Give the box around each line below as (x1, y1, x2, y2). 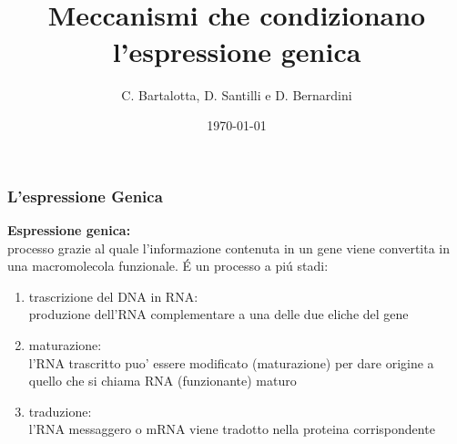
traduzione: (28, 401, 92, 420)
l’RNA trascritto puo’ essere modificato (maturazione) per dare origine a (28, 353, 434, 372)
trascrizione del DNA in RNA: (28, 286, 198, 305)
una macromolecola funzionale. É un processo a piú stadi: (7, 256, 329, 275)
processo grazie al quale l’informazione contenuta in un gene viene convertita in (7, 238, 451, 257)
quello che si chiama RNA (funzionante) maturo (28, 371, 297, 390)
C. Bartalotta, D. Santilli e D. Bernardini (121, 85, 352, 104)
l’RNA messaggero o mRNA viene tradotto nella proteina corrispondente (28, 419, 435, 439)
